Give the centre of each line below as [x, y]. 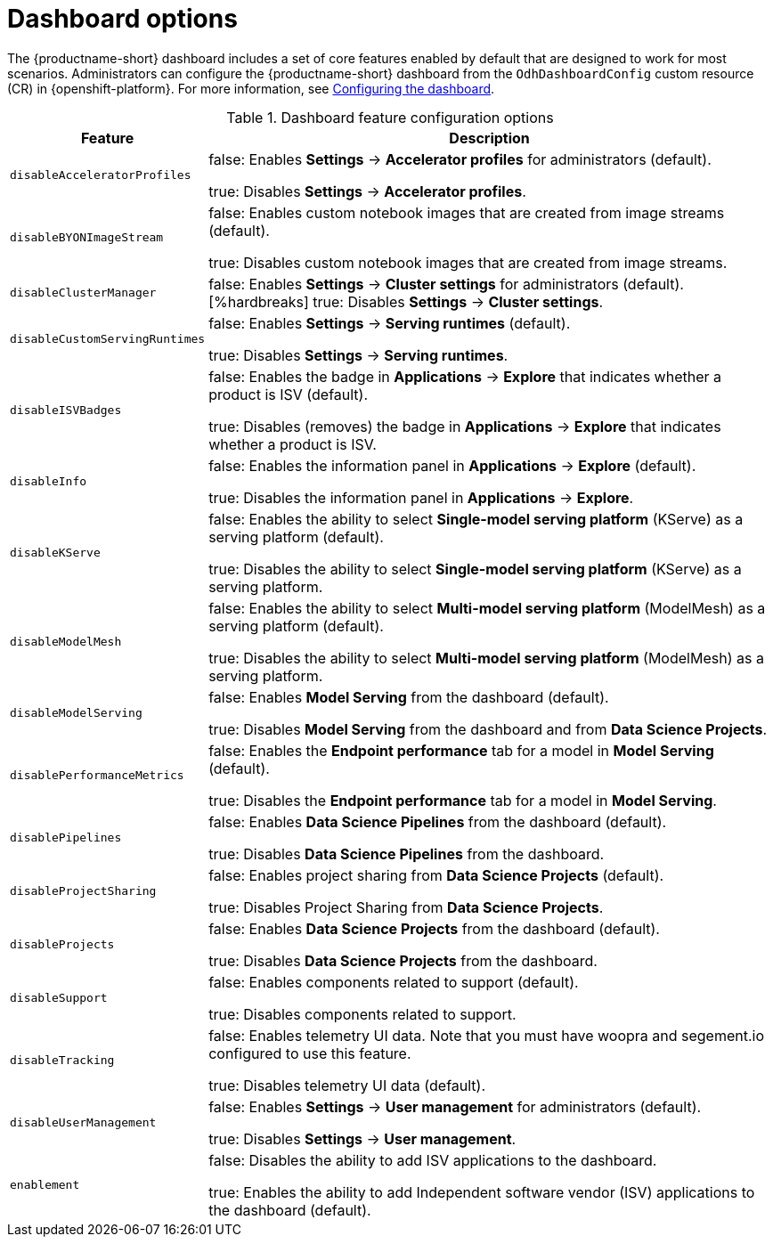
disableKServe [55, 553]
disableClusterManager [83, 293]
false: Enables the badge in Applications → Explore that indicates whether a [465, 376]
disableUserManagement [83, 1123]
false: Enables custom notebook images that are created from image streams [467, 212]
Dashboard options [122, 19]
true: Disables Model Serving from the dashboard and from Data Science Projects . [488, 729]
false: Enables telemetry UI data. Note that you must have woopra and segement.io [487, 1035]
